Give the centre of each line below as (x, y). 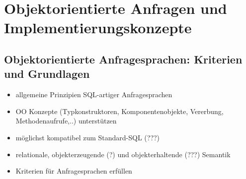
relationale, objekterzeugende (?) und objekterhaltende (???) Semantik (123, 154)
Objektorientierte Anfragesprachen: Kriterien (123, 59)
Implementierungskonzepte (98, 28)
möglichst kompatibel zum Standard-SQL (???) (88, 137)
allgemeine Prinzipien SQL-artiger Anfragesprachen (94, 94)
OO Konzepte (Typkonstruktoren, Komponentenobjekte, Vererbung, (120, 111)
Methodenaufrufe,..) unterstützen (66, 121)
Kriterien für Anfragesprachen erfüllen (74, 171)
